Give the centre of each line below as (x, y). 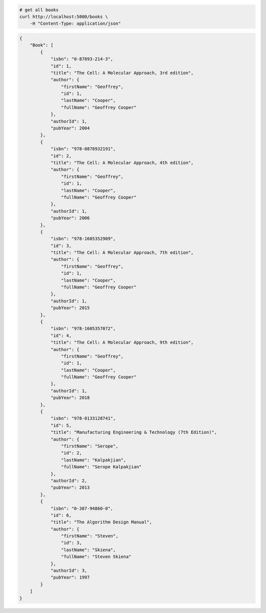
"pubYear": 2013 (70, 488)
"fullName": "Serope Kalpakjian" (101, 467)
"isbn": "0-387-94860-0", (82, 508)
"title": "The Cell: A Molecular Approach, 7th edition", (122, 253)
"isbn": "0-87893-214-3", (82, 59)
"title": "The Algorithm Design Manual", (101, 522)
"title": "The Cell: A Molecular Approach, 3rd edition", (122, 73)
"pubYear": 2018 (70, 398)
